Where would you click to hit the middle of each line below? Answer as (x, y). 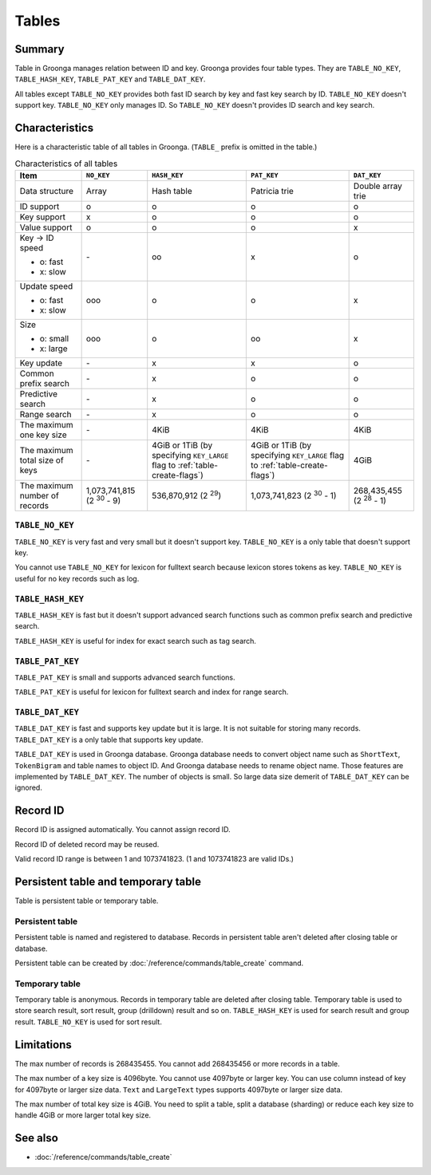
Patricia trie (272, 191)
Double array (378, 186)
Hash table (172, 191)
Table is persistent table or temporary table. (87, 901)
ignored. (29, 788)
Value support (46, 227)
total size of (42, 460)
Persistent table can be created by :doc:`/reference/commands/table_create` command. (159, 963)
